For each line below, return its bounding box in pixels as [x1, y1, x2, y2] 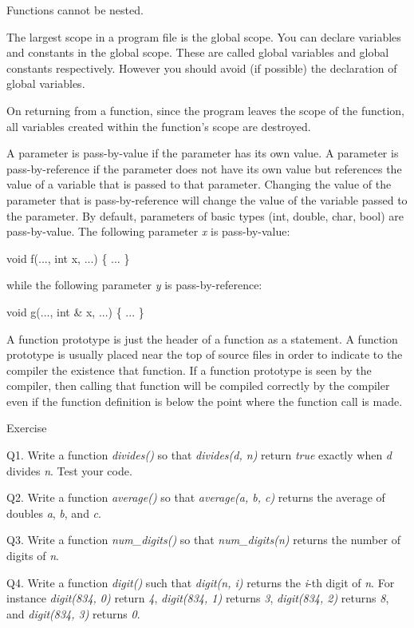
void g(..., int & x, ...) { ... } [6, 303, 144, 320]
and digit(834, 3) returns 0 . [6, 605, 140, 622]
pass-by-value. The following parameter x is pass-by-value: [6, 223, 290, 240]
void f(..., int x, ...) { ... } [6, 249, 130, 266]
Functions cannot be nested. [6, 2, 144, 18]
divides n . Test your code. [6, 462, 132, 479]
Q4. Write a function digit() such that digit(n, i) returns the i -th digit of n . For [6, 574, 395, 590]
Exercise [6, 419, 47, 436]
